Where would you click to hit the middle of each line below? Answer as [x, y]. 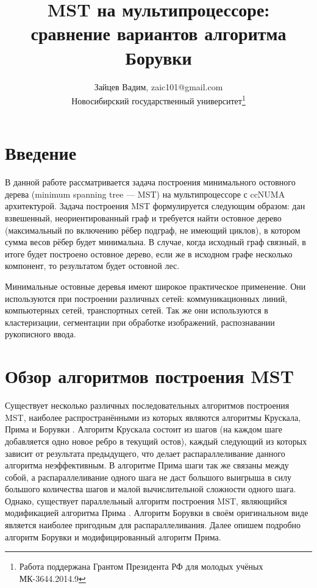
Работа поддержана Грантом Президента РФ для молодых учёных [141, 566]
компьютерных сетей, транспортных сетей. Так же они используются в [137, 310]
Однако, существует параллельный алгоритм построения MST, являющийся [146, 500]
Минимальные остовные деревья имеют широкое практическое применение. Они [155, 286]
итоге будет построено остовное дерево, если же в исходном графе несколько [149, 253]
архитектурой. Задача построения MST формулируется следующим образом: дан [155, 206]
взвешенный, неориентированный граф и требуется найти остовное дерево [143, 218]
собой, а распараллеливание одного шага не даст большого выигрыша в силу [148, 477]
